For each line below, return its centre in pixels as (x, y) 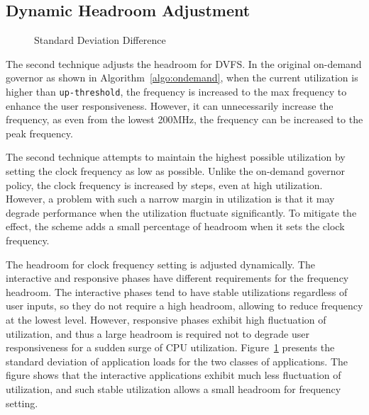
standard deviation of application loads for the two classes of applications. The (177, 361)
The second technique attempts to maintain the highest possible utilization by (176, 157)
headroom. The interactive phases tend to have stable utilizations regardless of (177, 291)
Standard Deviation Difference (100, 40)
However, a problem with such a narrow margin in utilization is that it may (170, 199)
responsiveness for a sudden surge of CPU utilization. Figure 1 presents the (170, 347)
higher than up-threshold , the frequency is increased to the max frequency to (176, 91)
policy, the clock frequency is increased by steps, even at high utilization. (164, 184)
